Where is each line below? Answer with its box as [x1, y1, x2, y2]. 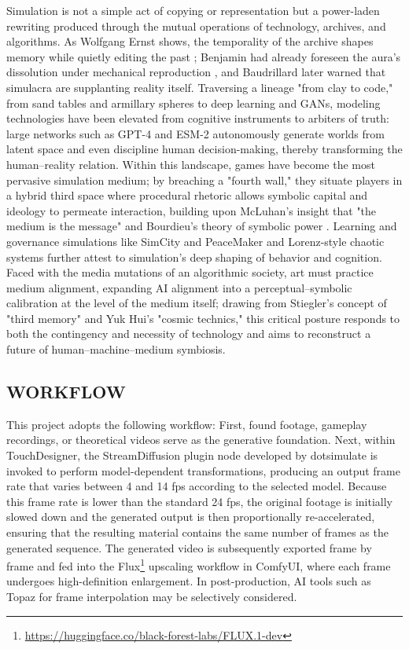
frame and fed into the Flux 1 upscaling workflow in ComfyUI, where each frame [6, 555, 391, 574]
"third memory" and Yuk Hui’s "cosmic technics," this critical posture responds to [6, 310, 400, 326]
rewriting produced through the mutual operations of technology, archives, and [6, 17, 386, 34]
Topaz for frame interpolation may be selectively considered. [6, 588, 297, 605]
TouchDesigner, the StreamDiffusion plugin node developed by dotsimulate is [6, 447, 378, 464]
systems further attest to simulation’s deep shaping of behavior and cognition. [6, 248, 382, 265]
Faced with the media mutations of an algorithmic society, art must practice [6, 264, 374, 280]
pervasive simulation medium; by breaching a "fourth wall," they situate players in [6, 171, 403, 188]
